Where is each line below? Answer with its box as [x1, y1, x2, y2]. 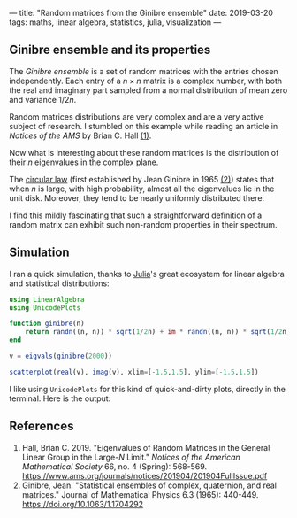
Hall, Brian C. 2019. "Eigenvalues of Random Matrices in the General [21, 442, 270, 452]
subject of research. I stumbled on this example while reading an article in [9, 120, 278, 131]
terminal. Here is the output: [9, 393, 111, 404]
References [9, 419, 74, 434]
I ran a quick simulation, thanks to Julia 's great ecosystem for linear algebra [9, 268, 285, 279]
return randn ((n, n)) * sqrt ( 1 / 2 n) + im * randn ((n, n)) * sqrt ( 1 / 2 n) [25, 328, 291, 336]
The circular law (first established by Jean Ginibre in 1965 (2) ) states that [9, 174, 275, 184]
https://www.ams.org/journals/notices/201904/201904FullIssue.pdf [21, 470, 268, 481]
